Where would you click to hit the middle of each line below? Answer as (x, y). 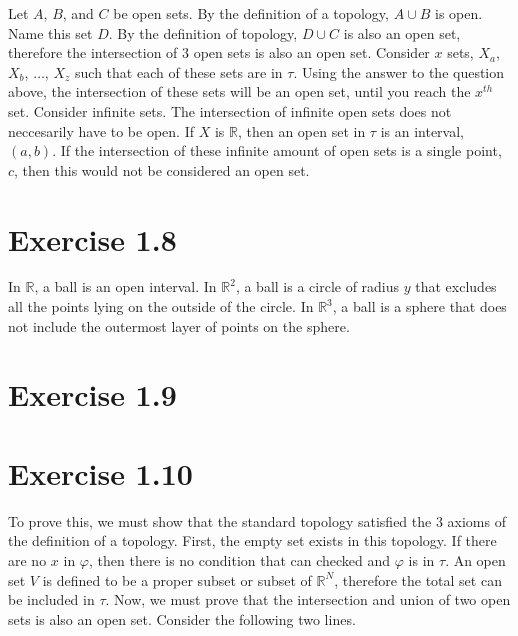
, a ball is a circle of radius (317, 286)
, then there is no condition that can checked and (239, 559)
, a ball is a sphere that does (419, 306)
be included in (51, 599)
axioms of (476, 520)
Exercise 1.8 (92, 238)
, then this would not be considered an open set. (162, 169)
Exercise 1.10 (100, 472)
